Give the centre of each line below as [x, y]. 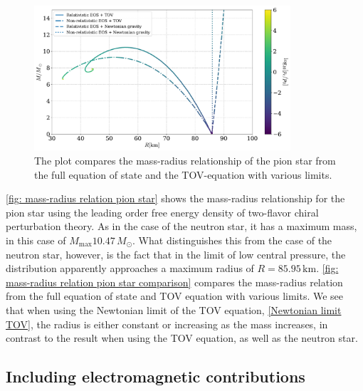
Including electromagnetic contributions [156, 376]
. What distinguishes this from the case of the [232, 240]
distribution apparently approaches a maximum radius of [130, 268]
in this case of [36, 240]
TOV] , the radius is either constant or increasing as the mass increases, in [167, 324]
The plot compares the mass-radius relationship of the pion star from [185, 161]
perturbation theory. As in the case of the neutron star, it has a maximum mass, [181, 226]
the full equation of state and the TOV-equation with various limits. [183, 174]
